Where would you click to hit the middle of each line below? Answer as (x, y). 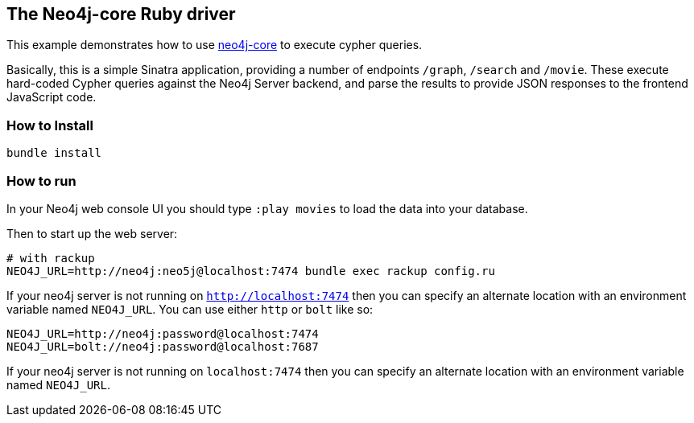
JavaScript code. (52, 97)
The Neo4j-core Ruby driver (121, 14)
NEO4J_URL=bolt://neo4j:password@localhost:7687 (163, 346)
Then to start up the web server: (92, 233)
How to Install (50, 125)
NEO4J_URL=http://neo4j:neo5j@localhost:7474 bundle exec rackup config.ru (251, 271)
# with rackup (51, 258)
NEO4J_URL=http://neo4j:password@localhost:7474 (163, 333)
